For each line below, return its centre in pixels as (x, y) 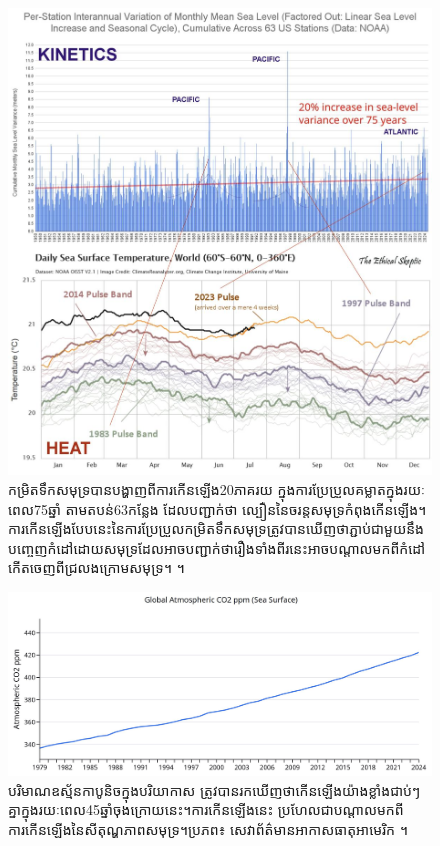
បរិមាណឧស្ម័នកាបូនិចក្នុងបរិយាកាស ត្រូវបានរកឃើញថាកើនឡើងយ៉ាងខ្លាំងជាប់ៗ (214, 789)
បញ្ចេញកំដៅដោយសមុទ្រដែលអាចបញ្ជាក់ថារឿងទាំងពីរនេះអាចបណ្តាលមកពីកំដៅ (217, 547)
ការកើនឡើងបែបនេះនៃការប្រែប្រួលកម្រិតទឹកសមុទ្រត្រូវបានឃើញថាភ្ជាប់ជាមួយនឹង (216, 528)
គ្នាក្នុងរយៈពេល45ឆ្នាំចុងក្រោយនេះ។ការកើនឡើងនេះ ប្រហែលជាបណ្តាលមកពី (206, 809)
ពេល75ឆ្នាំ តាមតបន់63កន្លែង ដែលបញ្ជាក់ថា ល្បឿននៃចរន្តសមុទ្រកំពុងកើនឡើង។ (217, 508)
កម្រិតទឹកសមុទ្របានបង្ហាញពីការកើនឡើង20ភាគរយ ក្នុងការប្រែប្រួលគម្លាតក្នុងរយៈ (216, 488)
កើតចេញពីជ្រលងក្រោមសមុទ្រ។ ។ (96, 567)
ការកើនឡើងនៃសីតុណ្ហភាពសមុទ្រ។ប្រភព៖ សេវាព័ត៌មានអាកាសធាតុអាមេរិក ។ (208, 828)
